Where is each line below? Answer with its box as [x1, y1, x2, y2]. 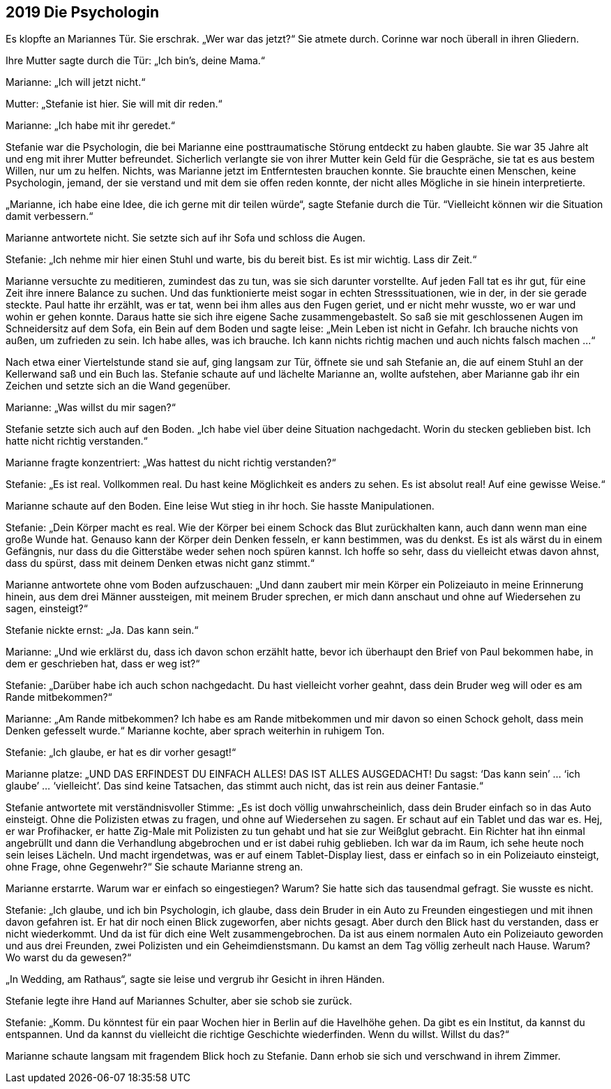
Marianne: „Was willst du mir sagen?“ [6, 401, 176, 414]
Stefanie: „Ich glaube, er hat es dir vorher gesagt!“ [6, 746, 236, 759]
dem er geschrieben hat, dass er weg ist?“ [6, 658, 200, 670]
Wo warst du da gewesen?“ [6, 951, 132, 964]
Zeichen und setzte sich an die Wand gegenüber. [6, 380, 231, 392]
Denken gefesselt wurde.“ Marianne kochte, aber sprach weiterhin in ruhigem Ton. [6, 725, 385, 737]
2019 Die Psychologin [6, 3, 159, 21]
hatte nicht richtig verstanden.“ [6, 435, 148, 447]
